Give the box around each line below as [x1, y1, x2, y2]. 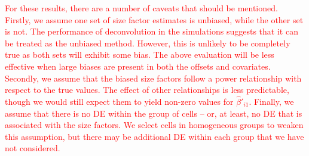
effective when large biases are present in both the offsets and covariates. [5, 60, 271, 72]
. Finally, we [249, 95, 294, 107]
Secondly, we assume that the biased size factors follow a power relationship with [5, 71, 302, 84]
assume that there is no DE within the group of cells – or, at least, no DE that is [5, 107, 302, 119]
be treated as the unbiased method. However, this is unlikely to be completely [5, 36, 290, 49]
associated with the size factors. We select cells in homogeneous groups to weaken [5, 118, 304, 131]
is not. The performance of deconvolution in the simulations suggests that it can [5, 25, 298, 38]
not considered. [5, 142, 60, 154]
